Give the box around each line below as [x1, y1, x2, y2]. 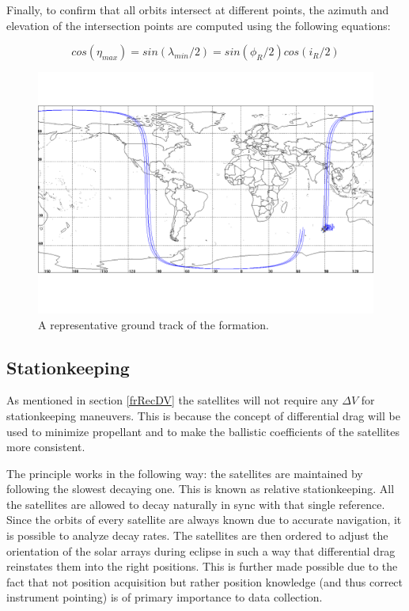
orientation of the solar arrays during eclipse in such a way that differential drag [6, 542, 396, 559]
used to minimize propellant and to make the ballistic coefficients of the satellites [6, 423, 400, 439]
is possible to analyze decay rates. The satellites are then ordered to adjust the [6, 527, 388, 544]
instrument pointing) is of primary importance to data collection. [6, 589, 323, 605]
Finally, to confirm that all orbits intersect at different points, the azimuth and [6, 2, 389, 17]
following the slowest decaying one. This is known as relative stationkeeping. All [6, 480, 395, 497]
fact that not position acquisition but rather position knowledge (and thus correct [6, 573, 403, 590]
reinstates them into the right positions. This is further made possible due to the [6, 558, 398, 575]
